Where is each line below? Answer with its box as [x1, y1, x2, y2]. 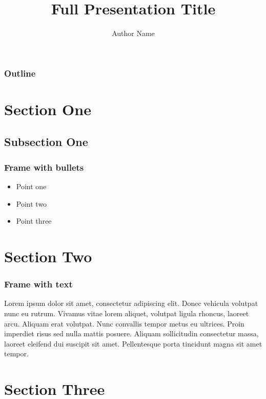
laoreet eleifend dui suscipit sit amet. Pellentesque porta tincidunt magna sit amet [4, 338, 262, 349]
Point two [16, 198, 47, 209]
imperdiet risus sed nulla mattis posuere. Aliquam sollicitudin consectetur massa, [4, 328, 259, 339]
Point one [16, 181, 47, 192]
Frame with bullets [4, 160, 84, 173]
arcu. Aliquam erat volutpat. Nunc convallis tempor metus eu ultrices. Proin [4, 318, 244, 329]
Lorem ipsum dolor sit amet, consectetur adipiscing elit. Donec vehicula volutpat [4, 298, 258, 309]
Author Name [112, 28, 155, 39]
